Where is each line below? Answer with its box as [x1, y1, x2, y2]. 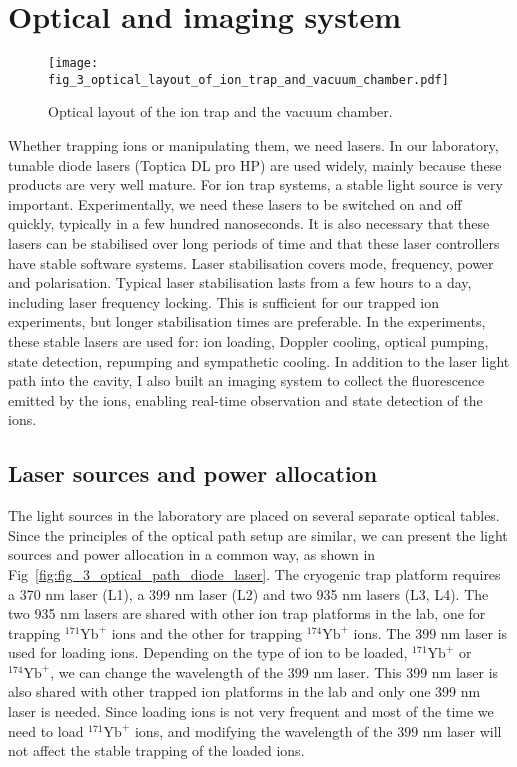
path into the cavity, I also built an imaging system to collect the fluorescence [8, 370, 485, 391]
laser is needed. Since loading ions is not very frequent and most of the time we [8, 701, 494, 722]
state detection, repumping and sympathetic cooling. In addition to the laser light [8, 350, 510, 371]
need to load [8, 720, 84, 741]
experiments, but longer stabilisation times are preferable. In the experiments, [8, 311, 486, 332]
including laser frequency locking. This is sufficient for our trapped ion [8, 291, 440, 312]
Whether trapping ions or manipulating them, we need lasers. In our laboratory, [8, 135, 499, 156]
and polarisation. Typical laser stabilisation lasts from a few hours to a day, [8, 272, 472, 293]
